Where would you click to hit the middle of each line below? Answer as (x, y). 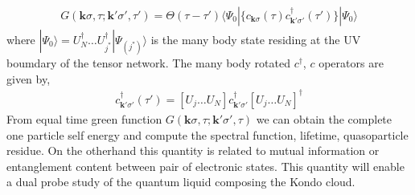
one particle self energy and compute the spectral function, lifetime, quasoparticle (207, 134)
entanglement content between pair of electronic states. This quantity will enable (205, 166)
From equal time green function (84, 118)
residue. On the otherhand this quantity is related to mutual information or (193, 150)
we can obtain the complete (324, 118)
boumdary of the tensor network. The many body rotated (148, 63)
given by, (29, 78)
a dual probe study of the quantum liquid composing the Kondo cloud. (181, 182)
